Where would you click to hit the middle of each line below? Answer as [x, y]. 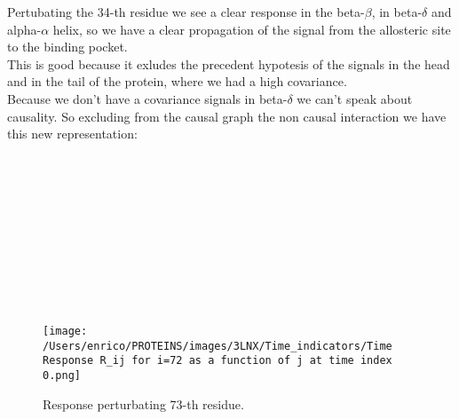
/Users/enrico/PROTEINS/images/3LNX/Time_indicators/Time [218, 346]
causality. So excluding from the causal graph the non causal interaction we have [227, 116]
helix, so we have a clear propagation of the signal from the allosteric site [252, 29]
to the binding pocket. [67, 47]
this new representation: [72, 134]
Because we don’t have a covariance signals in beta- [147, 98]
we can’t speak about [355, 98]
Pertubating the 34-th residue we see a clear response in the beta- [186, 12]
